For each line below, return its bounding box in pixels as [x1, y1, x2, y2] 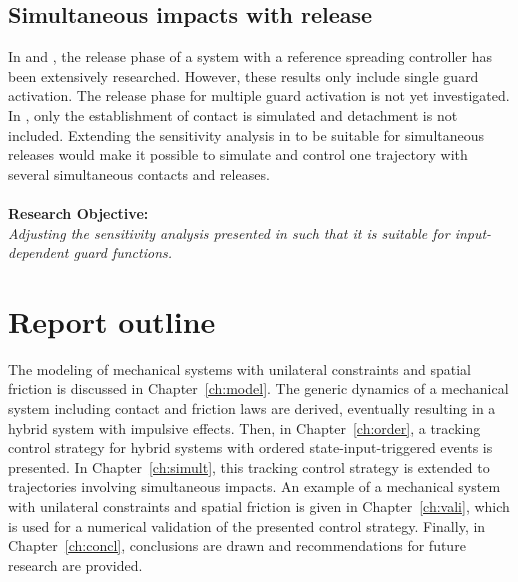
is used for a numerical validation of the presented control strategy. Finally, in [8, 515, 486, 536]
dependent [8, 242, 69, 263]
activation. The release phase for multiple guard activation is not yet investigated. [8, 85, 510, 106]
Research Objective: [8, 202, 149, 223]
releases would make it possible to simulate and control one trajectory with [8, 144, 468, 165]
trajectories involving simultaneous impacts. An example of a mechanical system [8, 476, 501, 497]
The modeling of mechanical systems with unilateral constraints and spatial [8, 358, 471, 379]
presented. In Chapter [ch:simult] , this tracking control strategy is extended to [8, 456, 490, 477]
